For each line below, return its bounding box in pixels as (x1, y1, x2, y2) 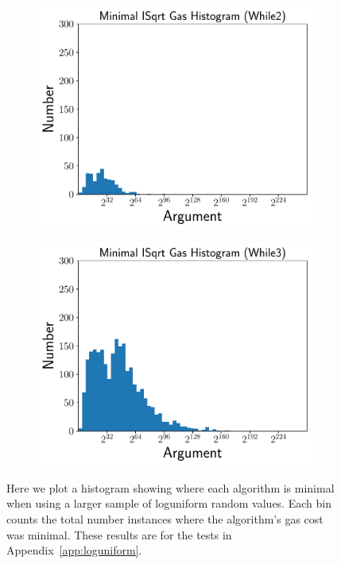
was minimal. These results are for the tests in (6, 526, 232, 543)
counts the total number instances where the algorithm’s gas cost (6, 511, 324, 527)
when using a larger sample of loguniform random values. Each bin (6, 495, 331, 512)
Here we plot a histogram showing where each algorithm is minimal (6, 479, 335, 496)
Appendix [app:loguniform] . (6, 542, 142, 558)
